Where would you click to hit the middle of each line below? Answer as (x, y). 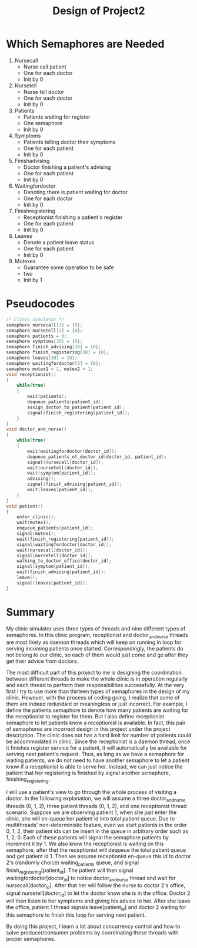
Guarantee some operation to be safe (69, 267)
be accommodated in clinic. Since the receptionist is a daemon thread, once (98, 741)
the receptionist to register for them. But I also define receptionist (85, 717)
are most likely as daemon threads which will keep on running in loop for (94, 642)
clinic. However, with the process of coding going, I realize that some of (93, 698)
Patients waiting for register (57, 117)
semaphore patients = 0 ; (36, 336)
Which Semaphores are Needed (85, 44)
